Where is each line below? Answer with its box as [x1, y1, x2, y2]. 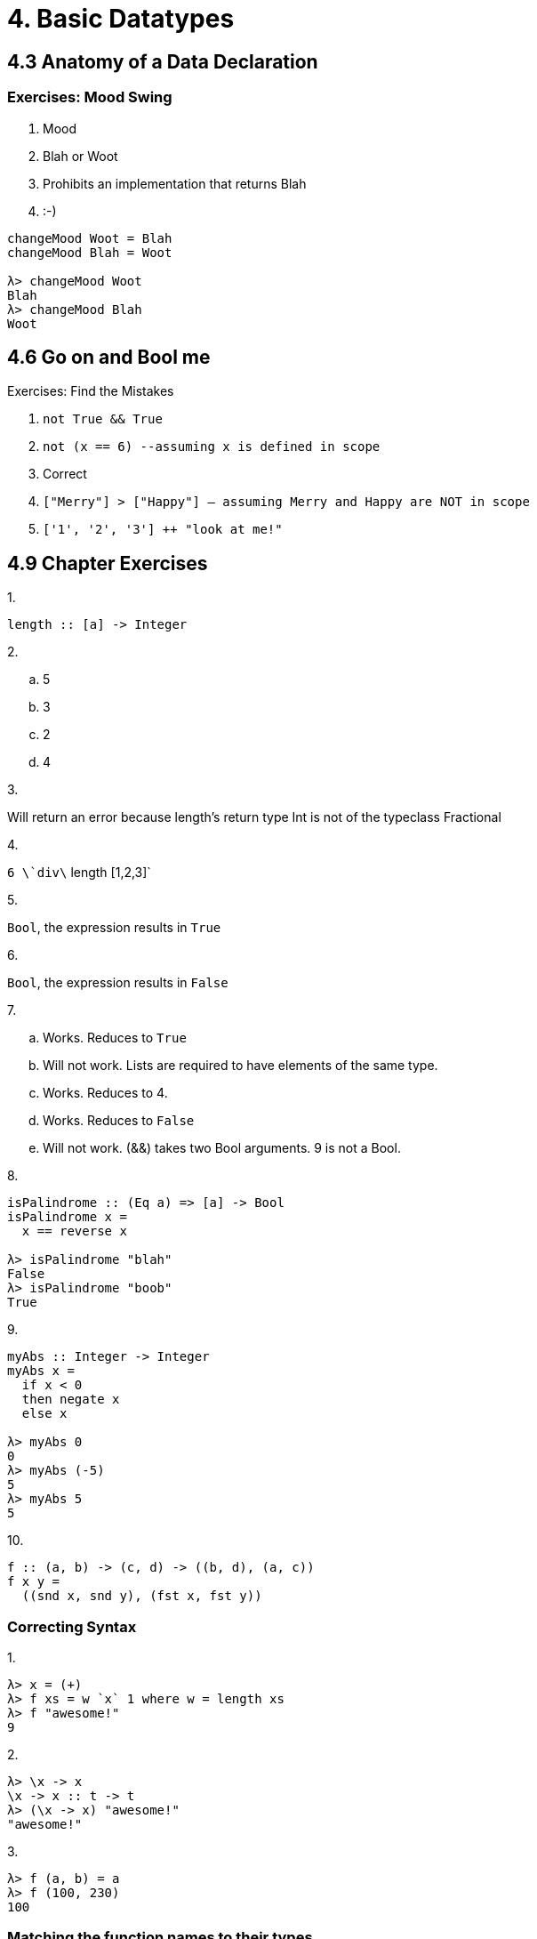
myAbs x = [7, 1364, 75, 1379]
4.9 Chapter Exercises [7, 551, 208, 575]
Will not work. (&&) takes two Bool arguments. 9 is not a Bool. [43, 1140, 401, 1156]
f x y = [7, 1574, 60, 1589]
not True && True [43, 412, 163, 427]
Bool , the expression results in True [7, 920, 221, 936]
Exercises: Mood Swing [7, 88, 172, 107]
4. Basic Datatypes [7, 4, 235, 34]
